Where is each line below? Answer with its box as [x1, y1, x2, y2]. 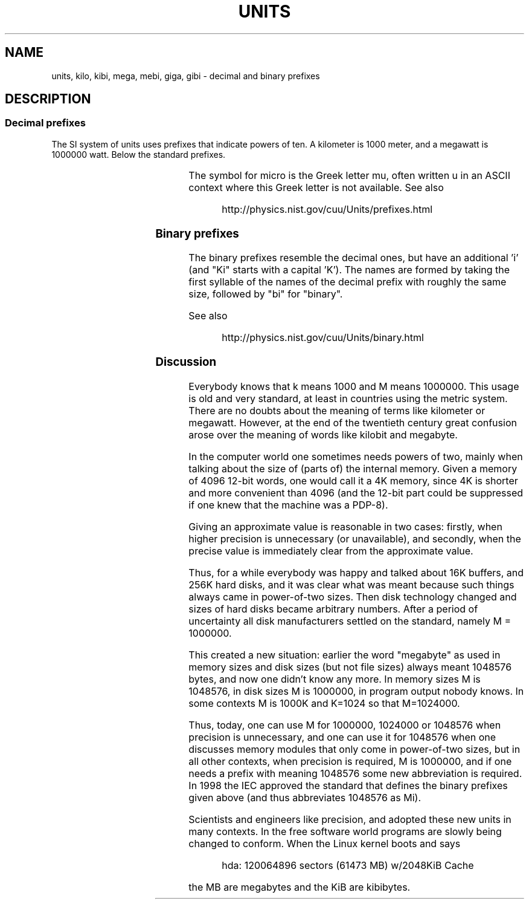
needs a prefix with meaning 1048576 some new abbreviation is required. [188, 767, 522, 779]
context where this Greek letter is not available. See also [188, 181, 444, 193]
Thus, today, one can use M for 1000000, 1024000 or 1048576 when [188, 718, 501, 731]
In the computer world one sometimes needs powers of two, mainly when [188, 450, 523, 463]
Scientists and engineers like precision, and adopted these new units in [188, 813, 511, 825]
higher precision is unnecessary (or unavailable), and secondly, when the [188, 532, 521, 545]
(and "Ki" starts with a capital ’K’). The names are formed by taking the [188, 264, 510, 276]
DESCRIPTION [5, 91, 91, 107]
